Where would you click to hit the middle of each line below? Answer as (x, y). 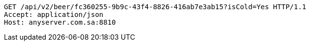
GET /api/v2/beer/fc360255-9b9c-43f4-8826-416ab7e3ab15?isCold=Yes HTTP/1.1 (155, 7)
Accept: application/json (54, 15)
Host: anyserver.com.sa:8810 (60, 22)
